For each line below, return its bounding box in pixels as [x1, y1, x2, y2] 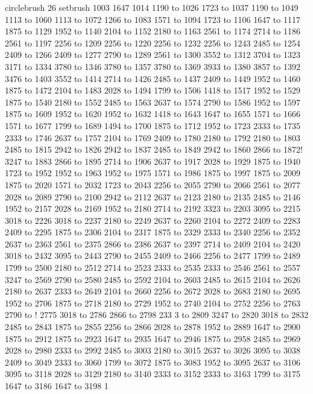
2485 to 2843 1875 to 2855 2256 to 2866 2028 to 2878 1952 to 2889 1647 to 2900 [5, 320, 300, 333]
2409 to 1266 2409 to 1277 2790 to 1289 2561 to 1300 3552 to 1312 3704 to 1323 [5, 48, 300, 61]
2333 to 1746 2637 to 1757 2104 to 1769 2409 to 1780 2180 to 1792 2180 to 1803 [5, 131, 300, 144]
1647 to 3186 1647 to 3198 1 [5, 380, 109, 392]
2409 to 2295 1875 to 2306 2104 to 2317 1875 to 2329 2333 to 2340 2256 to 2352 [5, 226, 300, 238]
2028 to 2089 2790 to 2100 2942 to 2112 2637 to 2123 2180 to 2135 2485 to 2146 [5, 190, 300, 203]
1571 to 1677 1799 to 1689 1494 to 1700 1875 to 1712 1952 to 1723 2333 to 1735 [5, 119, 300, 132]
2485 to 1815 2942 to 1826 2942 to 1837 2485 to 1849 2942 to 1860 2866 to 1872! [5, 143, 303, 156]
